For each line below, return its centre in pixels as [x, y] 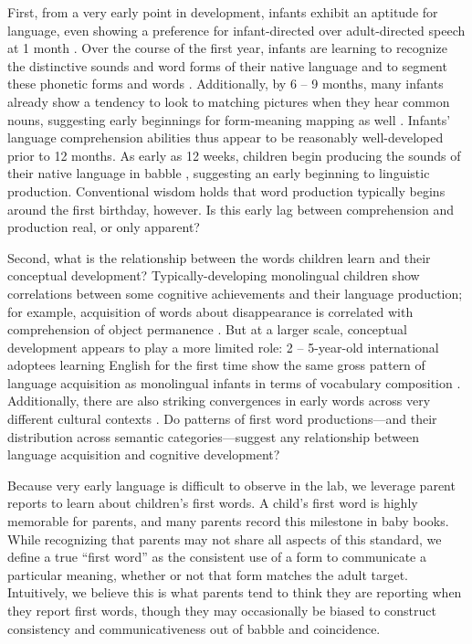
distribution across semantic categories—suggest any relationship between [214, 436]
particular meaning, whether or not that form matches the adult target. [208, 574]
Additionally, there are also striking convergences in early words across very [219, 401]
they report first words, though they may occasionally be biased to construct [222, 610]
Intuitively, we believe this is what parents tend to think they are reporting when [235, 592]
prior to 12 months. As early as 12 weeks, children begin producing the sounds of [234, 155]
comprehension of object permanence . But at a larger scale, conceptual [207, 329]
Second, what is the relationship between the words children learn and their [219, 257]
